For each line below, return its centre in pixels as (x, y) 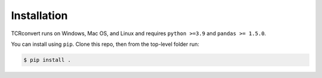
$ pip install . (47, 60)
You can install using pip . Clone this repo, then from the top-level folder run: (105, 44)
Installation (39, 15)
